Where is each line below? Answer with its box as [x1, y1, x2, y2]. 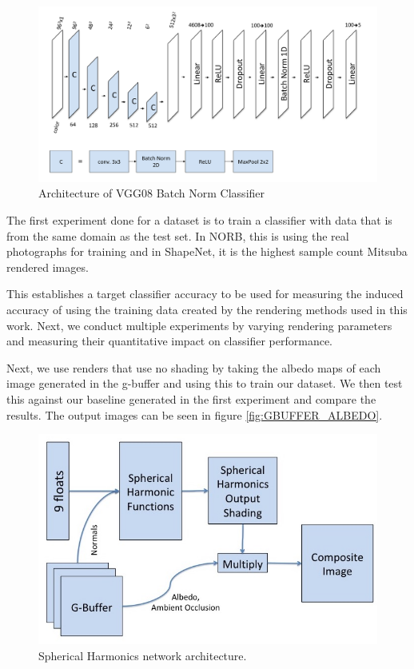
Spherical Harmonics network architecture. [38, 647, 247, 663]
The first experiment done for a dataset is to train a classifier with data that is [6, 212, 392, 229]
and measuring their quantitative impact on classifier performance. [6, 333, 333, 349]
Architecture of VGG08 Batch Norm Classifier [38, 185, 265, 201]
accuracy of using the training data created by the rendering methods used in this [6, 301, 408, 318]
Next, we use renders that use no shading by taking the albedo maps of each [6, 359, 381, 376]
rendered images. [6, 258, 89, 275]
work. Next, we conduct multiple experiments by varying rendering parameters [6, 317, 392, 333]
